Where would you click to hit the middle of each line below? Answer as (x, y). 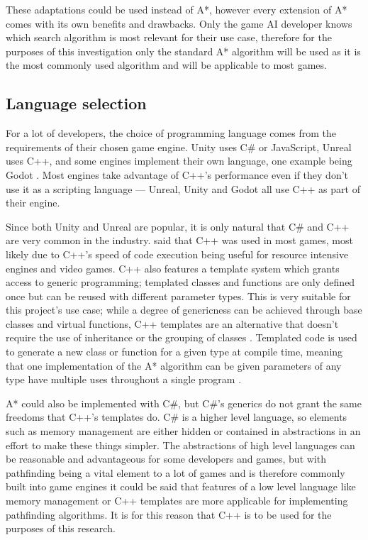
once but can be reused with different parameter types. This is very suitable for (178, 296)
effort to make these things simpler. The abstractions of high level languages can (180, 445)
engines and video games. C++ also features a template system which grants (173, 268)
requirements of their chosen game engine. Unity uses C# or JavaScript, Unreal (179, 147)
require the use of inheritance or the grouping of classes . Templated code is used (182, 337)
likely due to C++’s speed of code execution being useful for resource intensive (177, 254)
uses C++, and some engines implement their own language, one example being (179, 161)
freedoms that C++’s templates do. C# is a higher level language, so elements (177, 417)
